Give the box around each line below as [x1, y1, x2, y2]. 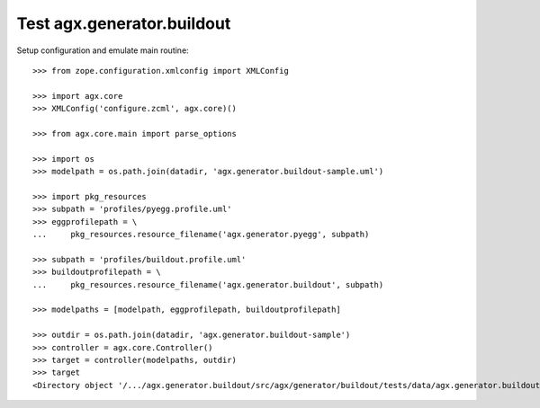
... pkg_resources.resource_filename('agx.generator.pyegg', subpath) [32, 229, 370, 240]
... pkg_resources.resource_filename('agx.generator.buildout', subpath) [32, 279, 384, 289]
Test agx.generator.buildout [16, 13, 231, 33]
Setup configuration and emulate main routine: [16, 45, 189, 56]
